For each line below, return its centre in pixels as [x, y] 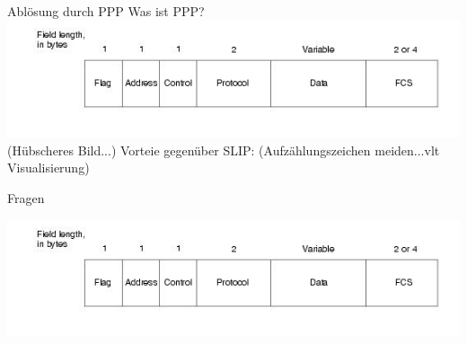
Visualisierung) [48, 168]
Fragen [26, 197]
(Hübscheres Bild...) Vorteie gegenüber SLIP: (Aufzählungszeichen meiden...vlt [224, 150]
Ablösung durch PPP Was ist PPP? [106, 11]
